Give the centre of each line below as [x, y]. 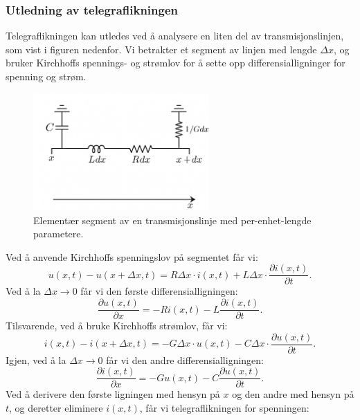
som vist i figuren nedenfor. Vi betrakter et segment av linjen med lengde [161, 49]
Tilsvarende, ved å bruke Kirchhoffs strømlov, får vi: [117, 326]
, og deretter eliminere [56, 408]
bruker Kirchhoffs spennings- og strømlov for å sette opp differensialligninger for [175, 63]
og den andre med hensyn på [293, 394]
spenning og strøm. [46, 76]
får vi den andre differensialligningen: [185, 359]
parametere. [58, 234]
